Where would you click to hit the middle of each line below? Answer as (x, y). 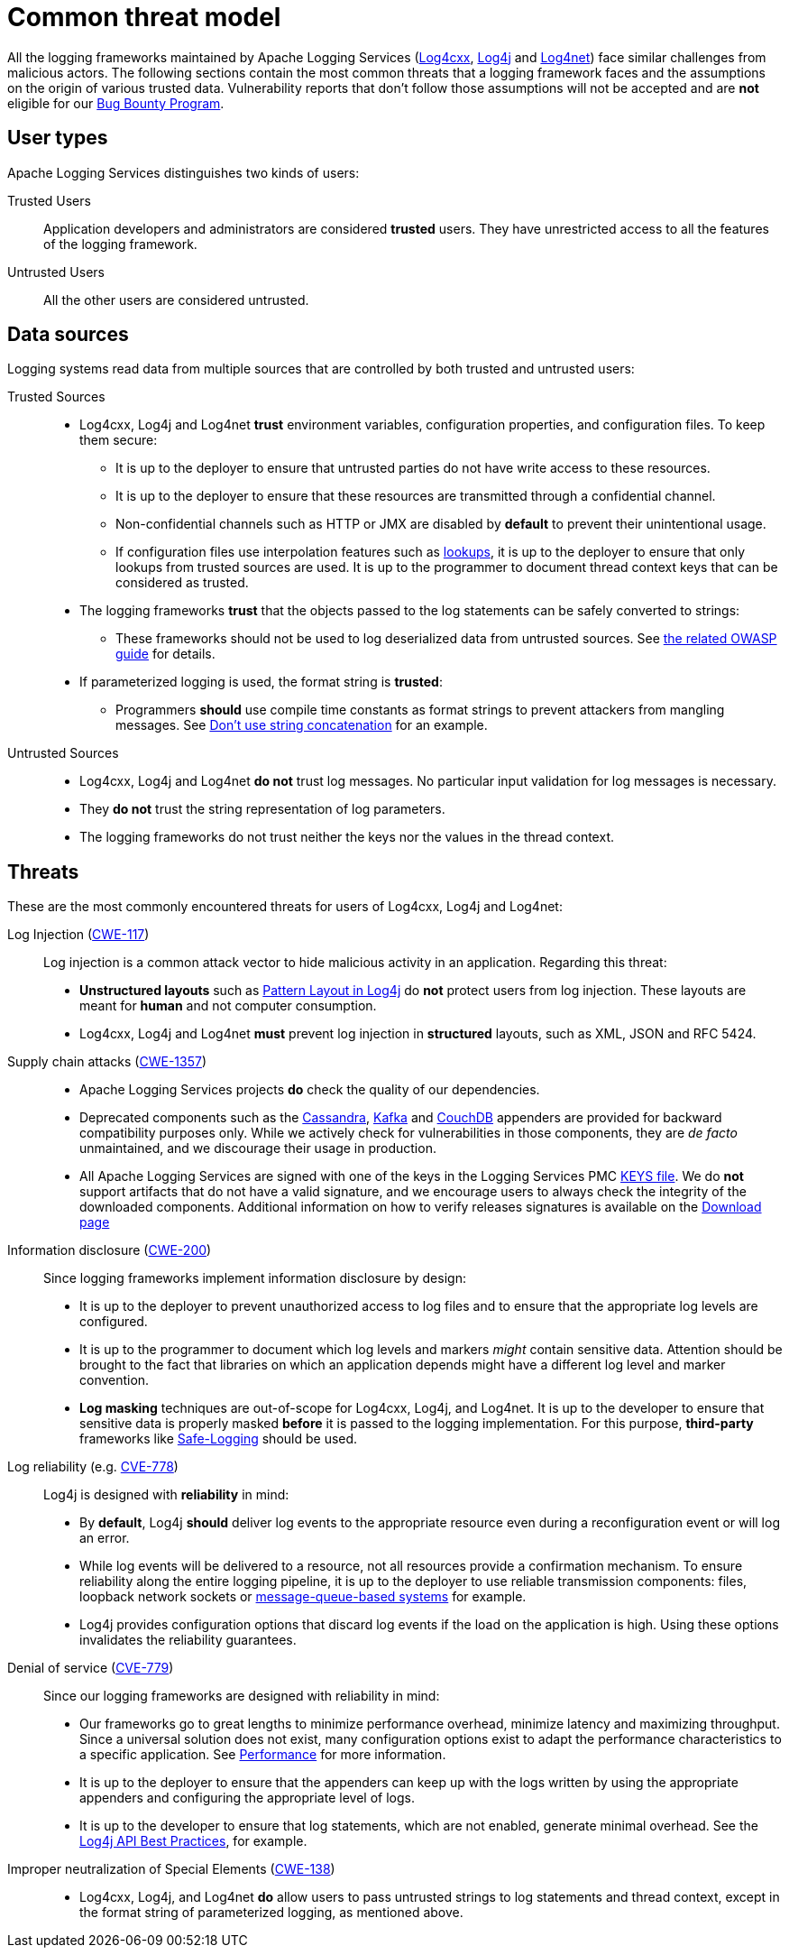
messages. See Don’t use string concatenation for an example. (302, 725)
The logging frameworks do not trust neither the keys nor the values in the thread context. (347, 837)
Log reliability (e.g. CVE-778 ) (93, 1467)
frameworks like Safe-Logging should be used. (219, 1439)
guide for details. (165, 654)
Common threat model (144, 17)
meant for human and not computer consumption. (228, 1006)
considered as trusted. (182, 583)
